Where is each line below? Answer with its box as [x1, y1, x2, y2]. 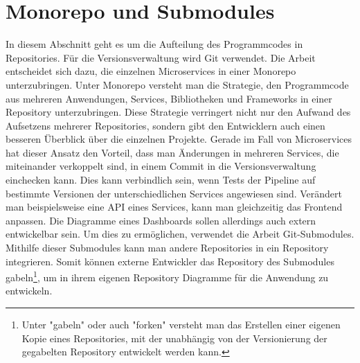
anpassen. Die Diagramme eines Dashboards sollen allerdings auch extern [6, 213, 316, 227]
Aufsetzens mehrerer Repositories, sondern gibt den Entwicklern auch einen [6, 118, 325, 132]
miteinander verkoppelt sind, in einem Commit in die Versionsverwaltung [6, 159, 316, 173]
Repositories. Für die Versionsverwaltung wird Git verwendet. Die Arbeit [6, 50, 316, 64]
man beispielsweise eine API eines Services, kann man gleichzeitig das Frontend [6, 200, 343, 214]
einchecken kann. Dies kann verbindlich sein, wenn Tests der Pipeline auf [6, 172, 316, 187]
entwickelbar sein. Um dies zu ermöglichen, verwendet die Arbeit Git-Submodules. [6, 227, 354, 241]
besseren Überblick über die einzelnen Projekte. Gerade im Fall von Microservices [6, 132, 352, 146]
